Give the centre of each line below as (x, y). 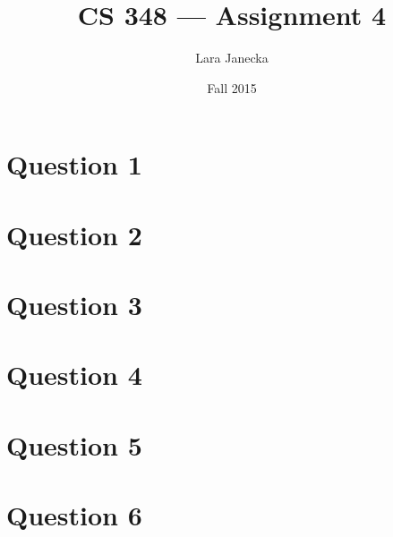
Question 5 (74, 444)
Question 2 (74, 234)
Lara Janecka (232, 58)
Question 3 (74, 305)
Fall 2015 (232, 87)
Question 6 (74, 515)
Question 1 (74, 164)
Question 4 (74, 375)
